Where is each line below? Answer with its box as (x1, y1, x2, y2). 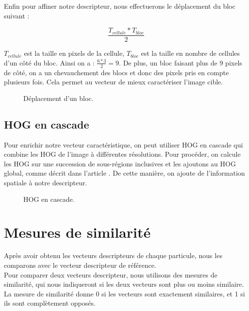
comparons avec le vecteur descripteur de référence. (4, 260, 156, 270)
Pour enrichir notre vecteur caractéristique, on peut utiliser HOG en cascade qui (4, 139, 243, 149)
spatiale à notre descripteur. (4, 178, 87, 188)
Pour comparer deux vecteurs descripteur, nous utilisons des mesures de (4, 269, 217, 279)
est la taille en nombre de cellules (141, 48, 240, 58)
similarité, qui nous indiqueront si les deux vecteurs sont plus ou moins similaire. (4, 279, 244, 289)
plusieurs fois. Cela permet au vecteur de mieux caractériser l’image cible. (4, 77, 223, 87)
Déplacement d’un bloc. (23, 93, 94, 103)
